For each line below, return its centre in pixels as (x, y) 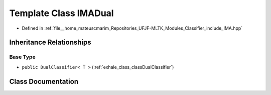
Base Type (22, 57)
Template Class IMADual (61, 13)
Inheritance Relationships (50, 42)
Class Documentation (44, 81)
